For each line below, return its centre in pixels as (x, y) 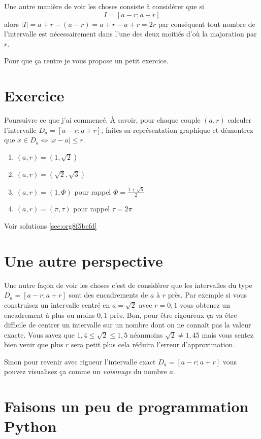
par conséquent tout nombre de (207, 24)
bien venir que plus (34, 344)
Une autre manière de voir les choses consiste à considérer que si (104, 6)
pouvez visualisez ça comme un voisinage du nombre (86, 371)
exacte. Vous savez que (39, 334)
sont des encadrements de (108, 295)
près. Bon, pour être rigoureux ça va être (173, 315)
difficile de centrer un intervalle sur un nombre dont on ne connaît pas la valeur (128, 325)
